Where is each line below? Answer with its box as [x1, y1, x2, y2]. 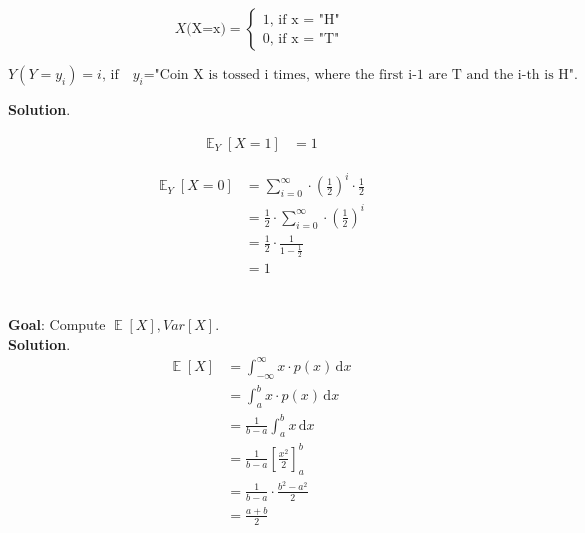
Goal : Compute [8, 314, 106, 335]
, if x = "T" [269, 31, 340, 46]
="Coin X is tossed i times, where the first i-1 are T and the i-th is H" [143, 68, 575, 83]
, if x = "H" [269, 12, 340, 27]
